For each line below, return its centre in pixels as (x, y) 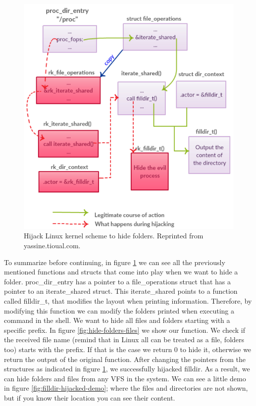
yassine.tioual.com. (52, 245)
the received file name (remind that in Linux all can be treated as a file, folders (124, 339)
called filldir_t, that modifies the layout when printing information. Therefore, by (128, 300)
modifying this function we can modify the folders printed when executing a (119, 310)
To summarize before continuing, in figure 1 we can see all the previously (115, 262)
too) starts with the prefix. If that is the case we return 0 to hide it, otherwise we (128, 349)
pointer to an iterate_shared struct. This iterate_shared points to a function (121, 291)
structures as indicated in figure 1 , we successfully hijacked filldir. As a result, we (127, 369)
